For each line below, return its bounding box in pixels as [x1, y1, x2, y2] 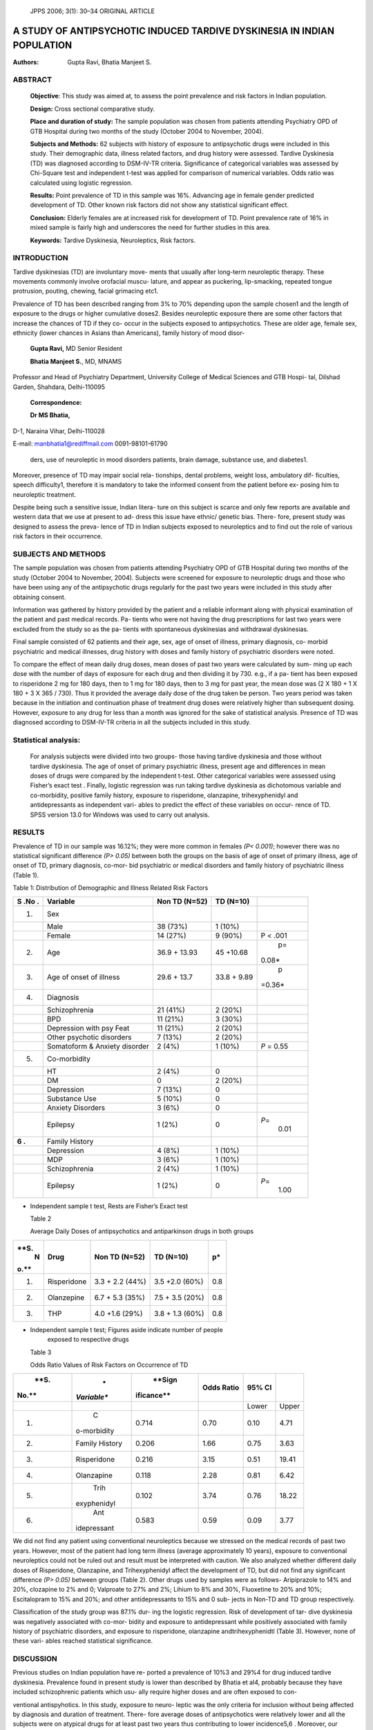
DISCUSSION [12, 1654, 58, 1664]
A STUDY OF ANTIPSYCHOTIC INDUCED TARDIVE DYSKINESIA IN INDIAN [12, 25, 335, 37]
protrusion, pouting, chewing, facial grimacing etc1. [12, 287, 159, 295]
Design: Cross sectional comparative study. [30, 104, 155, 113]
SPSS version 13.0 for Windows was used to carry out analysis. [30, 810, 210, 819]
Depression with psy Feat [46, 1023, 130, 1032]
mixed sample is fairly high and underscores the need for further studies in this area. [30, 224, 271, 232]
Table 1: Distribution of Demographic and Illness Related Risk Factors [12, 884, 209, 892]
